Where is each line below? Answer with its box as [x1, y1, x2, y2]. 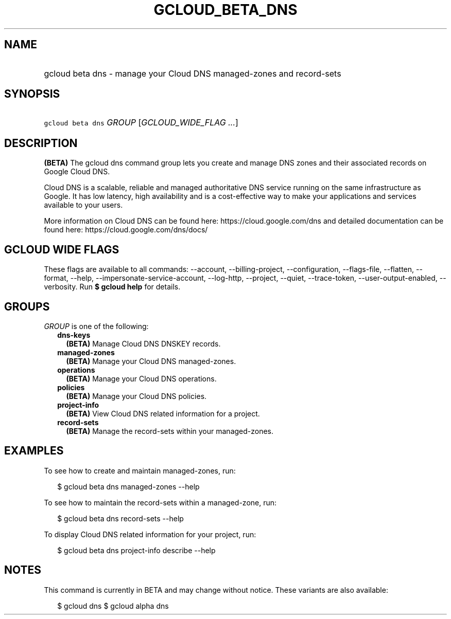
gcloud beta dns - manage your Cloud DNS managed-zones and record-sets [44, 68, 341, 79]
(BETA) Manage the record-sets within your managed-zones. [66, 426, 274, 435]
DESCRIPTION [4, 136, 78, 150]
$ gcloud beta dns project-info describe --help [57, 545, 216, 555]
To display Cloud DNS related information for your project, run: [44, 530, 256, 539]
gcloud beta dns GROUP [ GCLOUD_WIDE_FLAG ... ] [44, 117, 238, 128]
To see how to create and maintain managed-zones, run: [44, 466, 236, 475]
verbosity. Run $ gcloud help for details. [44, 282, 181, 292]
